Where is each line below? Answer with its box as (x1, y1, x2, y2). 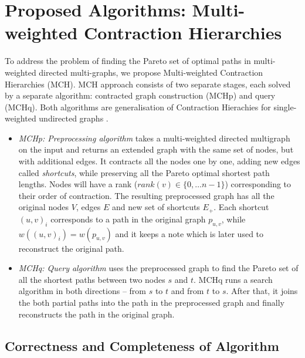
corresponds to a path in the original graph (50, 212, 206, 225)
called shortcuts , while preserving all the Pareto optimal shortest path (18, 166, 270, 178)
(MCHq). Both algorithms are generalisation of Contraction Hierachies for (5, 100, 271, 113)
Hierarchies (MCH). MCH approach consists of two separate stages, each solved (5, 77, 291, 90)
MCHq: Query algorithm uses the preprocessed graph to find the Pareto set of (18, 262, 299, 274)
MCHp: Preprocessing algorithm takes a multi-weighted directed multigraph (18, 131, 290, 144)
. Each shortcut (213, 201, 269, 213)
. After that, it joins (226, 285, 298, 297)
